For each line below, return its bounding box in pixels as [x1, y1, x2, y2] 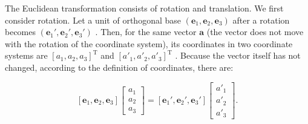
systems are [5, 49, 48, 62]
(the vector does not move [206, 25, 304, 38]
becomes [5, 25, 36, 38]
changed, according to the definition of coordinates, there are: [5, 60, 234, 73]
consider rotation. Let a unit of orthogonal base [5, 13, 181, 26]
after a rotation [232, 13, 290, 26]
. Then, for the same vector [95, 25, 197, 38]
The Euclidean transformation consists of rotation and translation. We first [5, 2, 284, 14]
